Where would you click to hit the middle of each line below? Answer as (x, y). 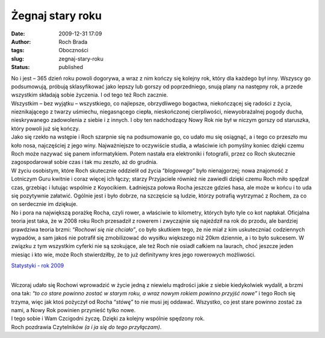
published (71, 67)
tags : (18, 50)
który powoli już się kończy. (45, 128)
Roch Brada (73, 41)
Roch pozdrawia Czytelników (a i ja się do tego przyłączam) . (86, 327)
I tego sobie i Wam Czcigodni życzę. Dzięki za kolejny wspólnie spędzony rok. (108, 319)
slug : (17, 59)
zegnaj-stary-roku (81, 59)
